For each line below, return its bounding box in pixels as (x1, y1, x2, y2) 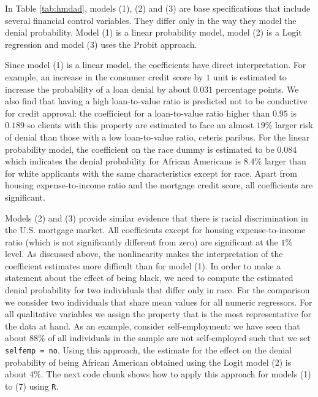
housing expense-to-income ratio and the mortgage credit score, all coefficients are (5, 179, 313, 191)
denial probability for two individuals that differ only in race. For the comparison (5, 283, 310, 296)
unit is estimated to (213, 70, 287, 83)
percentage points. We (215, 82, 299, 95)
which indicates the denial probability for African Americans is (5, 155, 241, 168)
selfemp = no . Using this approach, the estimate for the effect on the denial (5, 344, 292, 357)
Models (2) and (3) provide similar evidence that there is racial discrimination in (5, 211, 308, 224)
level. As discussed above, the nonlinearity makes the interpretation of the (5, 247, 283, 260)
